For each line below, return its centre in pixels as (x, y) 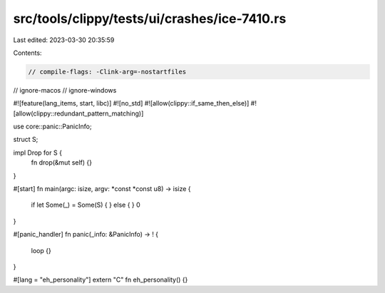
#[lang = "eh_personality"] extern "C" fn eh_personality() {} (101, 280)
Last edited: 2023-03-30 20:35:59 (64, 40)
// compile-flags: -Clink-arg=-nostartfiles (107, 72)
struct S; (26, 140)
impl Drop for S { (37, 153)
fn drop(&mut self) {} (62, 163)
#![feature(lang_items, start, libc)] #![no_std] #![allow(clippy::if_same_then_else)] (131, 103)
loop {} (41, 250)
